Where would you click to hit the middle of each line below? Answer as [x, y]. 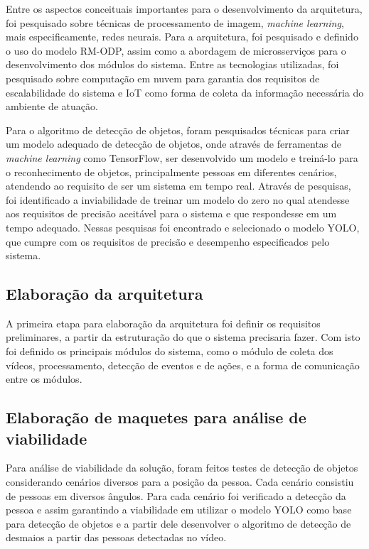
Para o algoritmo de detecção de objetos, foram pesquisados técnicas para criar [178, 130]
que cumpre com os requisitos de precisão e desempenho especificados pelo [168, 241]
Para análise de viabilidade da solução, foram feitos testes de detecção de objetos [182, 468]
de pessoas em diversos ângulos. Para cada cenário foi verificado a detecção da [176, 495]
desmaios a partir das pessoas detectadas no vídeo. [116, 537]
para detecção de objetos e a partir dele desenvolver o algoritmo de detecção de [178, 523]
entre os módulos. [44, 379]
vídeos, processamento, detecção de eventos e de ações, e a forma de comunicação [183, 365]
